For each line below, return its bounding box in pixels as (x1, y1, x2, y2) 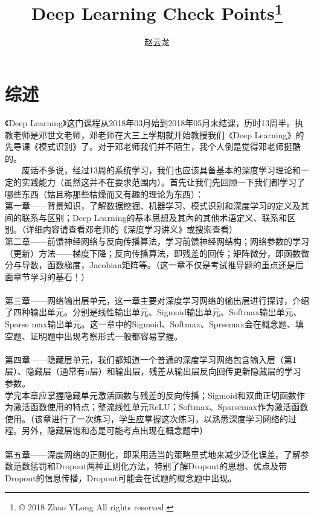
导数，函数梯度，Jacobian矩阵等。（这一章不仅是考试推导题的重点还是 (21, 258, 295, 271)
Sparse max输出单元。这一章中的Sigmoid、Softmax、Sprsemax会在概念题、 (5, 318, 295, 330)
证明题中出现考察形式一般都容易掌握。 (30, 329, 182, 342)
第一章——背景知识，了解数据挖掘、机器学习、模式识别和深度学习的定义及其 (5, 199, 309, 212)
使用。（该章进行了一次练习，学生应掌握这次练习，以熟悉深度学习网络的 (5, 412, 288, 425)
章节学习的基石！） (13, 270, 89, 283)
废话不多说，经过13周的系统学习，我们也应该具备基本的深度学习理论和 (22, 164, 301, 176)
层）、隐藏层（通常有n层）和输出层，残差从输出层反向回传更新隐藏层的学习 (5, 365, 301, 377)
